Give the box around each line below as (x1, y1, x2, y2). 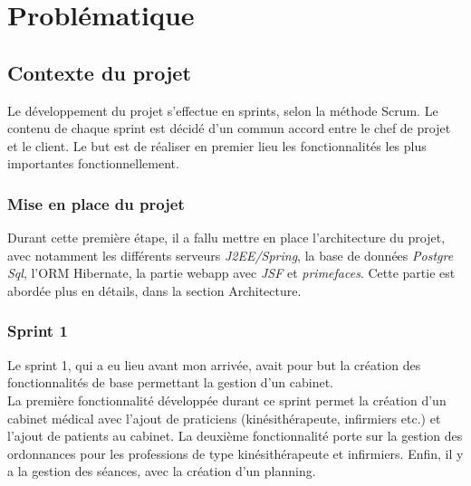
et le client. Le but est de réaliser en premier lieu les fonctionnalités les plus (7, 136, 427, 155)
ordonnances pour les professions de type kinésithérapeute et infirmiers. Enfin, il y (7, 443, 464, 462)
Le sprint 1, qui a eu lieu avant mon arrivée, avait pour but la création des (7, 355, 421, 374)
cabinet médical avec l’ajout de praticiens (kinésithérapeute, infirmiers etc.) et (7, 408, 441, 427)
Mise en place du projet (7, 192, 185, 214)
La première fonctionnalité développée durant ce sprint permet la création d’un (7, 390, 447, 409)
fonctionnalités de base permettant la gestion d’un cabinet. (7, 373, 334, 392)
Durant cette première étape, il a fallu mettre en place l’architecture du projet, (7, 228, 446, 247)
